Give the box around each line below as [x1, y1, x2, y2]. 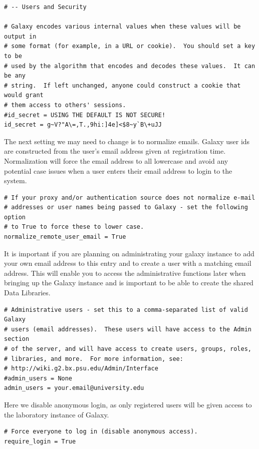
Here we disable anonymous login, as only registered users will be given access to [4, 399, 252, 409]
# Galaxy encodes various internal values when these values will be [4, 23, 241, 31]
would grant [4, 92, 44, 99]
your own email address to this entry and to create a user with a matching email [4, 258, 251, 268]
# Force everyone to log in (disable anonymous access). [4, 428, 198, 435]
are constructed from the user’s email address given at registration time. [4, 146, 226, 156]
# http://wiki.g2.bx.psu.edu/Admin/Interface [4, 365, 158, 372]
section [4, 335, 30, 343]
